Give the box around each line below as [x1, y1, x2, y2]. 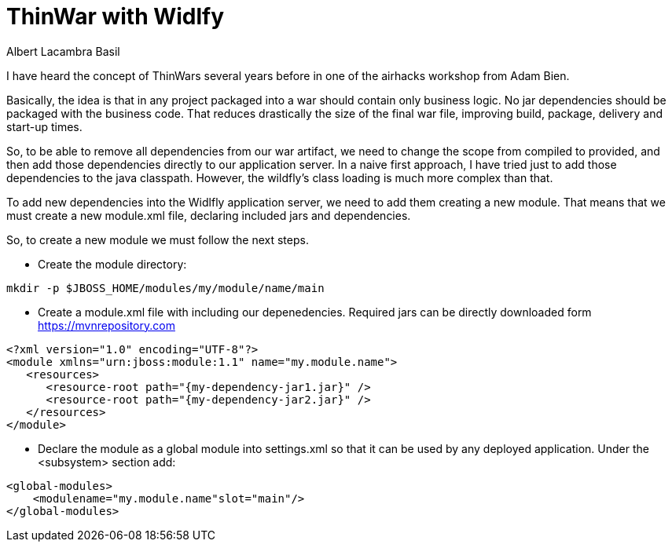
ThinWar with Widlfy [6, 3, 225, 30]
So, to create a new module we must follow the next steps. [6, 232, 309, 247]
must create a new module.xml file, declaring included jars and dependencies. [6, 208, 411, 222]
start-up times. [6, 119, 83, 133]
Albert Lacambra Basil [6, 44, 120, 58]
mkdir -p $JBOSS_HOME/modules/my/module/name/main [6, 281, 325, 294]
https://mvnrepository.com [38, 318, 175, 332]
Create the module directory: [38, 257, 187, 271]
